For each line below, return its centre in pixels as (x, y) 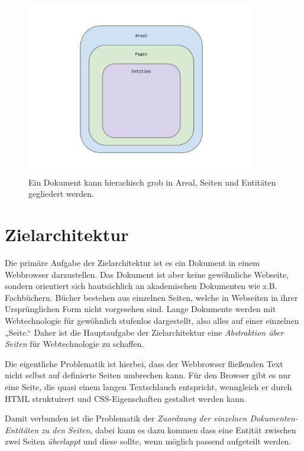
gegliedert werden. (61, 194)
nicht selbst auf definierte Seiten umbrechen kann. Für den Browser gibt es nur (148, 375)
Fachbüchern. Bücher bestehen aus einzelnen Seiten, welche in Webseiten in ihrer (151, 297)
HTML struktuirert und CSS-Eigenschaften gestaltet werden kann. (126, 398)
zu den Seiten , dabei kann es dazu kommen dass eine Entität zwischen (169, 429)
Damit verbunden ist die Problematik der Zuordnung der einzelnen (126, 418)
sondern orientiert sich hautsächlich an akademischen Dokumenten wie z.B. (141, 286)
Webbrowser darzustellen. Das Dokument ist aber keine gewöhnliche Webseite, (147, 274)
